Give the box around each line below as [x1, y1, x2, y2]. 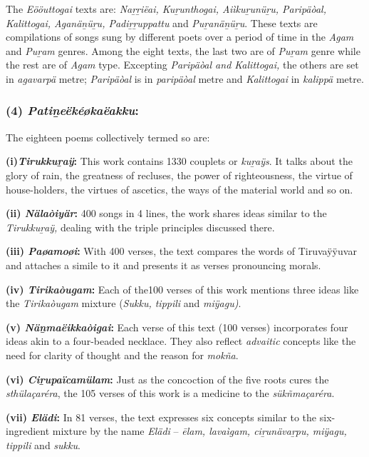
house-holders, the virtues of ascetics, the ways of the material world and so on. [6, 181, 353, 196]
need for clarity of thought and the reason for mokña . [6, 347, 239, 362]
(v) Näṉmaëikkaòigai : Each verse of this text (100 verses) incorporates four [6, 319, 348, 334]
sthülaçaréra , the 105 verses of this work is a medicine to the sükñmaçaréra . [6, 386, 335, 401]
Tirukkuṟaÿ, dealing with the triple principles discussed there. [6, 219, 275, 234]
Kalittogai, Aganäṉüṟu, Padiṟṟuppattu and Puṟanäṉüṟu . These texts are [6, 15, 318, 30]
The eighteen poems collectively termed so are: [6, 129, 210, 144]
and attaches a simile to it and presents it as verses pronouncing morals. [6, 257, 321, 272]
